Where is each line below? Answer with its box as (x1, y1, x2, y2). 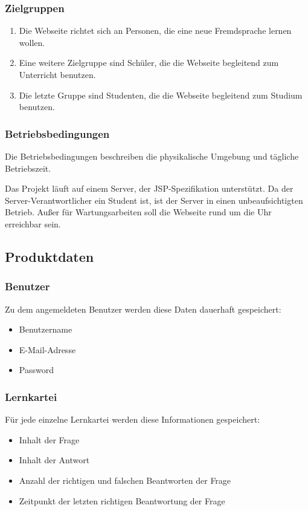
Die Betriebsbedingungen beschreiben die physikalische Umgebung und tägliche (5, 150, 299, 162)
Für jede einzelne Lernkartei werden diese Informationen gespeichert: (5, 413, 260, 426)
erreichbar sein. (5, 217, 61, 230)
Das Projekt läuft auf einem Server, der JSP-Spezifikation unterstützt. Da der (5, 182, 294, 195)
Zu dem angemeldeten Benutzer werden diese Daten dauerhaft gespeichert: (5, 302, 281, 315)
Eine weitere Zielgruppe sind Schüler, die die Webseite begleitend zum (19, 56, 279, 69)
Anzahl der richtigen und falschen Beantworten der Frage (19, 474, 231, 486)
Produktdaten (5, 247, 94, 265)
